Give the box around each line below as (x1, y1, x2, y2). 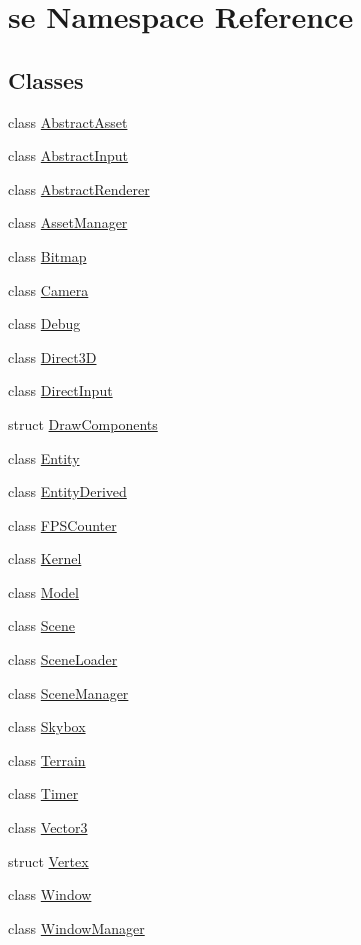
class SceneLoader (8, 649, 118, 670)
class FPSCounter (8, 514, 117, 535)
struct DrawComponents (8, 413, 158, 434)
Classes (8, 64, 84, 95)
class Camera (8, 279, 89, 300)
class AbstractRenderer (8, 178, 150, 199)
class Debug (8, 313, 81, 334)
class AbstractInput (8, 145, 129, 166)
